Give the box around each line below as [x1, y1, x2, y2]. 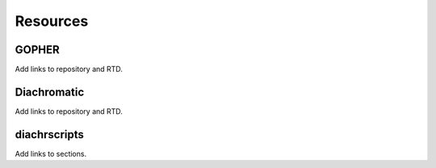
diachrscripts [15, 128, 85, 141]
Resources [15, 12, 89, 30]
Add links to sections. [15, 149, 87, 158]
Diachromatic [15, 85, 85, 99]
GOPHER [15, 43, 60, 57]
